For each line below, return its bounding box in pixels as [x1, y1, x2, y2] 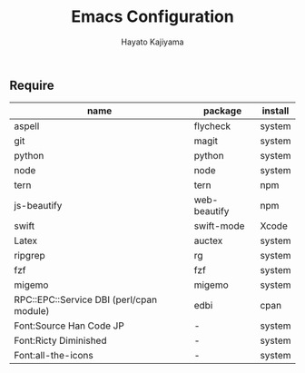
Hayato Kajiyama [121, 36, 184, 47]
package [202, 104, 242, 117]
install [261, 104, 290, 117]
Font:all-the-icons [14, 349, 93, 362]
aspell [14, 120, 40, 133]
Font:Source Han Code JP [14, 319, 124, 332]
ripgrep [14, 250, 45, 262]
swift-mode [193, 220, 245, 232]
